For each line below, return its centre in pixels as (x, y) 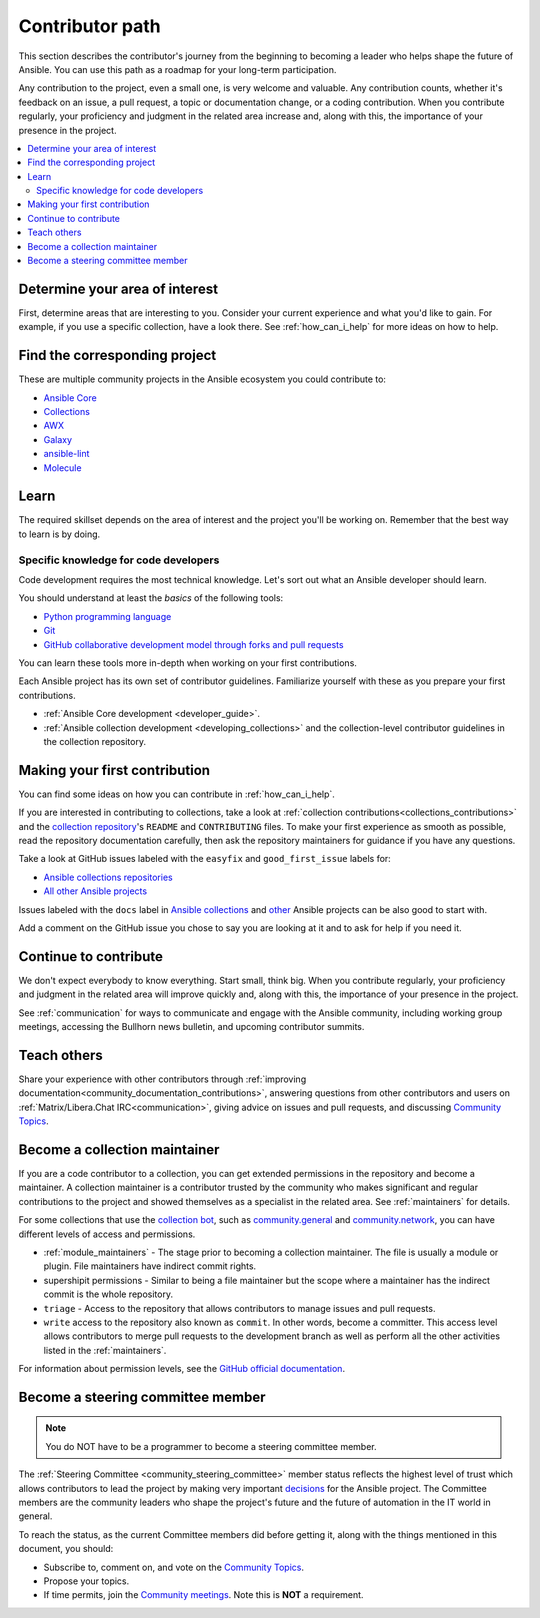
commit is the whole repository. (108, 1294)
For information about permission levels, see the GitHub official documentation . (181, 1369)
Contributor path (89, 26)
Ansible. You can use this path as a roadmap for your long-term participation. (177, 69)
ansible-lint (66, 454)
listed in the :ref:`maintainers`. (105, 1350)
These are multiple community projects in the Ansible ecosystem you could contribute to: (202, 379)
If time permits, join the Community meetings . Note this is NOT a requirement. (203, 1595)
